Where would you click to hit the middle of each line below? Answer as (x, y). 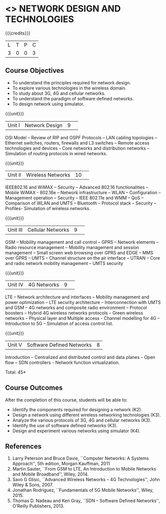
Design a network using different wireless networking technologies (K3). (86, 415)
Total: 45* (16, 372)
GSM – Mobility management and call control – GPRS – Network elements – (82, 242)
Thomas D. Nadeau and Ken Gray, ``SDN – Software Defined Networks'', (86, 501)
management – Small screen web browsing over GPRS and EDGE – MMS (79, 253)
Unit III (15, 230)
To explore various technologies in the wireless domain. (69, 88)
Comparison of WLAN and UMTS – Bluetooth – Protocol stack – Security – (81, 203)
